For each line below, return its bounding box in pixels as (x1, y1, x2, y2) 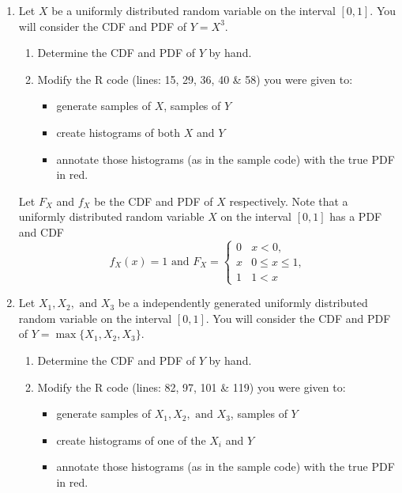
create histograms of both (56, 123, 180, 140)
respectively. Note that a (229, 192, 348, 209)
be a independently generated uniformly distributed (118, 294, 368, 311)
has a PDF (329, 208, 382, 225)
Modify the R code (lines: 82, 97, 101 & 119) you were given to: (37, 378, 346, 395)
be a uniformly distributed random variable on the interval (51, 2, 336, 18)
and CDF (18, 223, 64, 240)
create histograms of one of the (56, 431, 206, 448)
